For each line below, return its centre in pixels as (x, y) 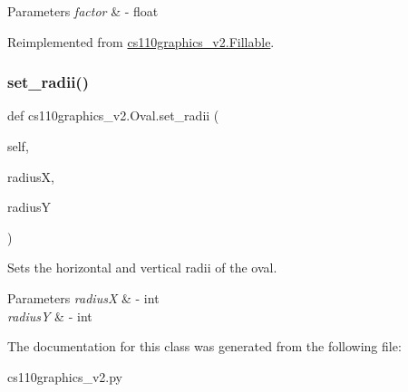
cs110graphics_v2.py (65, 376)
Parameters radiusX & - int (83, 297)
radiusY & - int (50, 316)
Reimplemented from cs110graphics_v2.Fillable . (141, 41)
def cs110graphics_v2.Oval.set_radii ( (113, 115)
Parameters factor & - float (83, 11)
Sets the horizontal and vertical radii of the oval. (142, 268)
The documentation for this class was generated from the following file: (204, 346)
